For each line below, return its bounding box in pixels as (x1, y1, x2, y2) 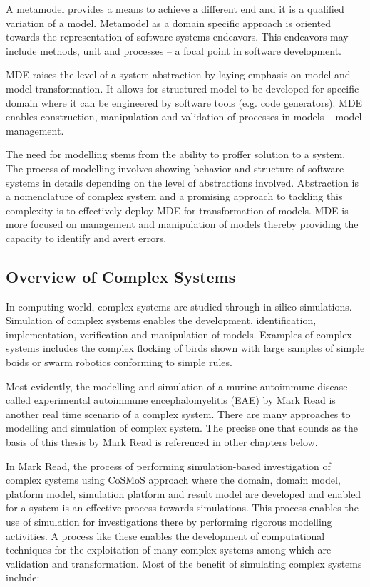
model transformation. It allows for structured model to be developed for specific (6, 80, 359, 95)
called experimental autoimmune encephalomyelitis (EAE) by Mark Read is (6, 393, 336, 407)
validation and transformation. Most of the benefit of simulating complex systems (6, 556, 362, 571)
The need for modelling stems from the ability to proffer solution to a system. (6, 147, 346, 162)
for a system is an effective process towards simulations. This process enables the (6, 500, 359, 515)
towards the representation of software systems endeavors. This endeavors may (6, 29, 349, 44)
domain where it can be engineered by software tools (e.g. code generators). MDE (6, 95, 363, 110)
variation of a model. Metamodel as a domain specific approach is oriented (6, 15, 332, 30)
